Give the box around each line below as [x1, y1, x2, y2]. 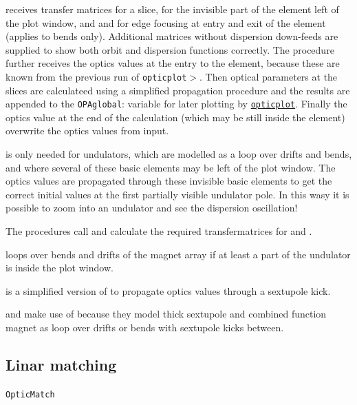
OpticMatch [6, 389, 55, 399]
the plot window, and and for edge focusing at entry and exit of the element [6, 15, 326, 30]
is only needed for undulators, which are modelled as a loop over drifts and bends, [6, 147, 352, 161]
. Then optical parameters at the [199, 69, 338, 83]
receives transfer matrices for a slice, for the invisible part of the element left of [6, 2, 339, 16]
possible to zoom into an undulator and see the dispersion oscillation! [6, 200, 298, 215]
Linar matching [6, 353, 117, 375]
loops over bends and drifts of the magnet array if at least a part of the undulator [6, 247, 351, 261]
